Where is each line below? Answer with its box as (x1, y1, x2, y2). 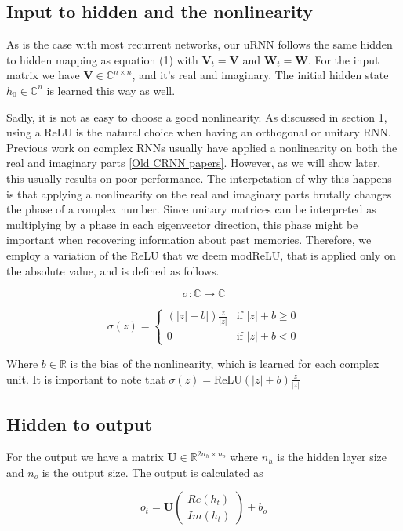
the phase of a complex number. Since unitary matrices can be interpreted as (6, 201, 376, 217)
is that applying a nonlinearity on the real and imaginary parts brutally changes (6, 185, 392, 202)
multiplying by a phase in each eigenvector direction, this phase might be (6, 216, 358, 232)
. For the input (307, 51, 379, 67)
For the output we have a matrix (6, 449, 164, 465)
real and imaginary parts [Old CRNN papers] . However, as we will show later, (6, 155, 381, 171)
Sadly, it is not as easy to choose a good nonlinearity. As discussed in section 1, (6, 108, 387, 125)
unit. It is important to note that (6, 370, 165, 387)
